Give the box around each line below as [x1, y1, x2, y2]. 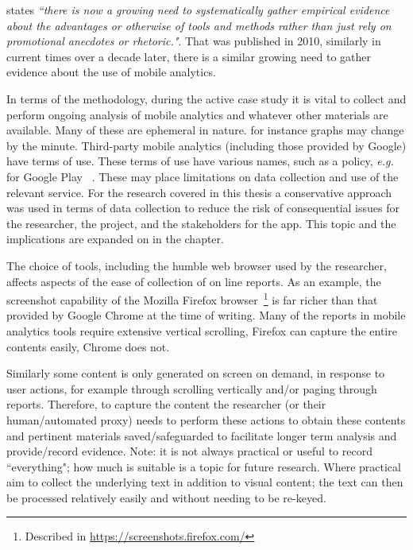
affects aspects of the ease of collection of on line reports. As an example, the [6, 273, 381, 289]
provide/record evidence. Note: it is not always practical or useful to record [6, 443, 372, 459]
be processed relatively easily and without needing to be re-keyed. [6, 489, 326, 505]
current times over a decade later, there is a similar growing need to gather [6, 48, 371, 64]
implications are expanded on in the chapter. [6, 230, 224, 247]
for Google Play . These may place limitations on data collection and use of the [6, 168, 399, 184]
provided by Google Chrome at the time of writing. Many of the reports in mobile [6, 307, 406, 323]
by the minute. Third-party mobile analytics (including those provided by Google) [6, 137, 407, 153]
